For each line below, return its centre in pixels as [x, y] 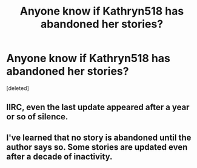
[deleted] [18, 88]
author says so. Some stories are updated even [97, 147]
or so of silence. [37, 117]
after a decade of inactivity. [59, 156]
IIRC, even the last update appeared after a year [98, 107]
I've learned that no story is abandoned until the [99, 137]
